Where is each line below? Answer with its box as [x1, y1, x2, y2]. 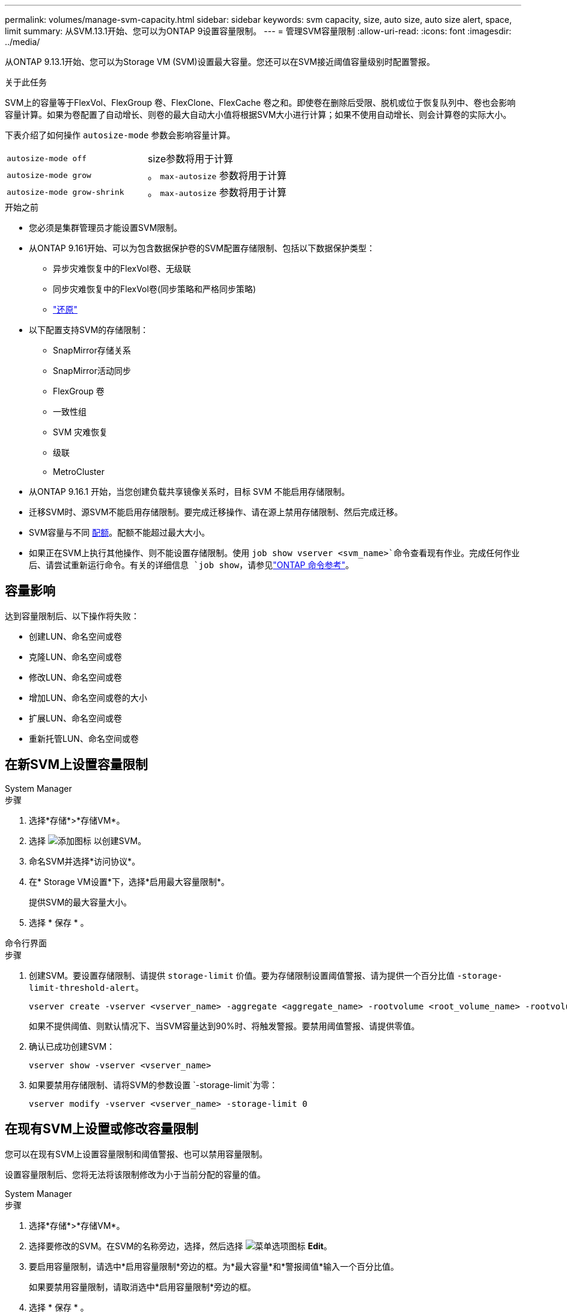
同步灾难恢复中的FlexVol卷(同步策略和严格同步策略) [53, 284, 256, 294]
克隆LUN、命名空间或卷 [29, 651, 122, 662]
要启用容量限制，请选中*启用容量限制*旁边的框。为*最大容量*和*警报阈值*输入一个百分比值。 [29, 1261, 399, 1272]
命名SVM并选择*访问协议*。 [29, 855, 141, 866]
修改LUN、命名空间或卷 [29, 672, 122, 682]
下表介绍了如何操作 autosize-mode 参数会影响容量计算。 [5, 130, 235, 140]
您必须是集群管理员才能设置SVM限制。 [29, 222, 183, 233]
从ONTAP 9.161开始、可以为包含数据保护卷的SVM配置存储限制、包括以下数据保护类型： [29, 243, 375, 253]
